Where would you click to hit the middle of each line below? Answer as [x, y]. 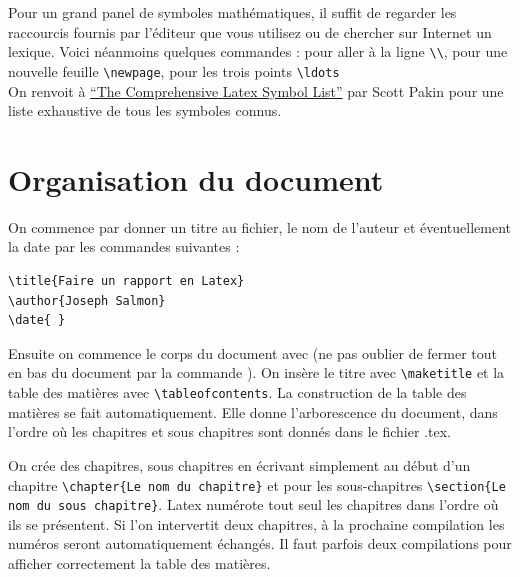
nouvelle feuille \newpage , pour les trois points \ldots [174, 70]
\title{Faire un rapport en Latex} [126, 281]
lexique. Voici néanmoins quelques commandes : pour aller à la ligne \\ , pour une [258, 51]
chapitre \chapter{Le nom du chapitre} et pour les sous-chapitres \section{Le [257, 484]
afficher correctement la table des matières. [139, 563]
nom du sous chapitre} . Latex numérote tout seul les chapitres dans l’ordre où [253, 504]
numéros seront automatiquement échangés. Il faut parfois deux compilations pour [260, 543]
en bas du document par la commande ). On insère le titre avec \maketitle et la [256, 372]
